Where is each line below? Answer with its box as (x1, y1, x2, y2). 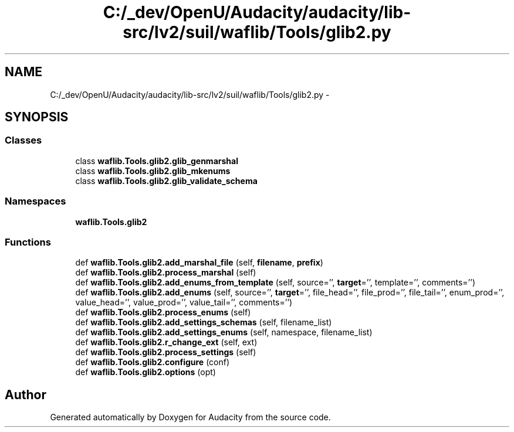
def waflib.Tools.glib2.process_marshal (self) (75, 267, 256, 278)
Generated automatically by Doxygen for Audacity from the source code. (50, 412, 331, 423)
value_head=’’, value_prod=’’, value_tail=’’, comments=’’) (75, 297, 293, 308)
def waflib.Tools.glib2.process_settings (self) (75, 347, 256, 358)
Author (5, 387, 46, 402)
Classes (5, 134, 42, 147)
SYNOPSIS (5, 110, 69, 125)
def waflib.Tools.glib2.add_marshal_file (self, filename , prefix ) (75, 257, 323, 268)
